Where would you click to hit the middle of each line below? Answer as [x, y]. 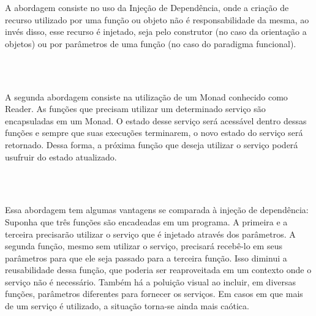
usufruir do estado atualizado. [61, 156]
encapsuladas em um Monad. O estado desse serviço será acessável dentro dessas [156, 120]
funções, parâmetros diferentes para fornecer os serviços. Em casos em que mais [154, 294]
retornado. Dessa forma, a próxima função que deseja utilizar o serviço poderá [152, 144]
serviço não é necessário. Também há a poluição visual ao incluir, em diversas [151, 281]
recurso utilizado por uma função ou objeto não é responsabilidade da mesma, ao [157, 19]
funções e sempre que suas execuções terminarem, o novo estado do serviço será [154, 133]
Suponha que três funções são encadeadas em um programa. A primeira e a [146, 221]
